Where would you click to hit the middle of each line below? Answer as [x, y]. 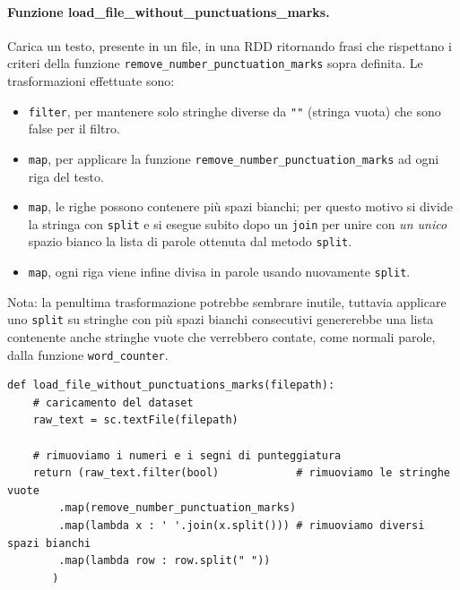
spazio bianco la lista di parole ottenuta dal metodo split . [190, 241]
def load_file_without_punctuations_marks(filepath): [171, 385]
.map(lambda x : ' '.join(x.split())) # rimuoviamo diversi [242, 526]
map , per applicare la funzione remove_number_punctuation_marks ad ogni [234, 158]
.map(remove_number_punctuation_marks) [178, 508]
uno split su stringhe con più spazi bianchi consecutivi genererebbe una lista [221, 319]
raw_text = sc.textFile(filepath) [135, 420]
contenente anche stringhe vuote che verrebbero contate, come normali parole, [221, 337]
